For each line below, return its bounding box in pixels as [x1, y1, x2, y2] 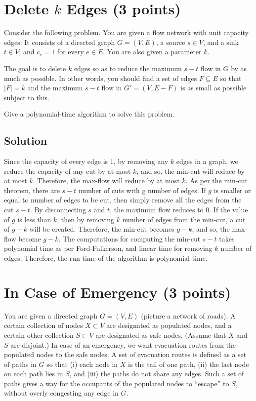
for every [57, 46, 84, 57]
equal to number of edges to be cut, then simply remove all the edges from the [4, 195, 242, 205]
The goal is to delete [4, 63, 66, 73]
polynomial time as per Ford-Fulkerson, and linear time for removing [4, 243, 213, 253]
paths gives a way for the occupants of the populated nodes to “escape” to [4, 378, 229, 388]
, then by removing [57, 214, 115, 224]
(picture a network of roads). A [141, 310, 236, 321]
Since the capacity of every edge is [4, 156, 108, 166]
